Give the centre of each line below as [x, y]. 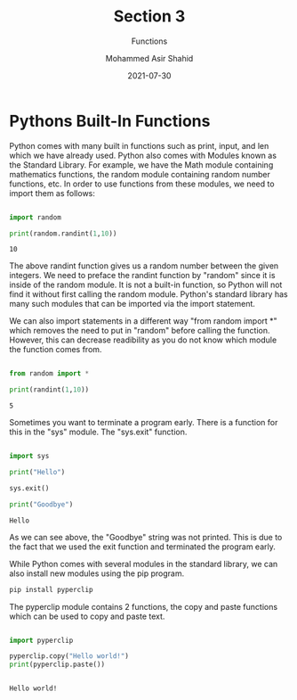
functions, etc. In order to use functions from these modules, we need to [142, 184]
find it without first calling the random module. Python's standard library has [148, 294]
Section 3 [149, 16]
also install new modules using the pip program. [97, 573]
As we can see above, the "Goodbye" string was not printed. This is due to [146, 537]
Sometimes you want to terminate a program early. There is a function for [144, 423]
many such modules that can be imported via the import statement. [132, 304]
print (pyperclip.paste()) [57, 665]
